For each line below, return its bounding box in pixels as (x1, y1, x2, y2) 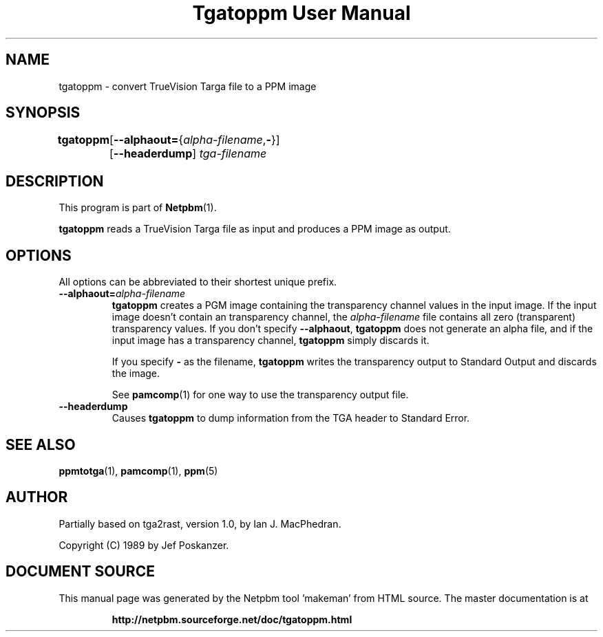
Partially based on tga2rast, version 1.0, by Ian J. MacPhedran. (59, 517, 341, 530)
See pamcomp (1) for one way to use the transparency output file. (112, 389, 409, 401)
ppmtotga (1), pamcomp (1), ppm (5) (59, 464, 218, 477)
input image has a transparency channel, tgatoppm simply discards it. (112, 334, 430, 347)
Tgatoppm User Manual (192, 1, 411, 25)
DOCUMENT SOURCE (6, 563, 155, 581)
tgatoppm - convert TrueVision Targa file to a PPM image (59, 80, 317, 92)
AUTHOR (6, 488, 68, 506)
